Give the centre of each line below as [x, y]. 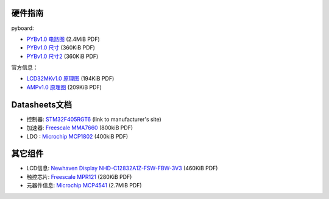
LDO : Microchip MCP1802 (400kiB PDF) [77, 136]
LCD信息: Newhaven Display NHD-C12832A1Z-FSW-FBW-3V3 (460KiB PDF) [122, 168]
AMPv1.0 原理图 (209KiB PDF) [64, 87]
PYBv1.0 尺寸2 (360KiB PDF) [62, 56]
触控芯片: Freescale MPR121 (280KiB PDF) [79, 176]
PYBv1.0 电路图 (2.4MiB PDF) [63, 39]
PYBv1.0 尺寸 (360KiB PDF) [61, 48]
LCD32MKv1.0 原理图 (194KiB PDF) [70, 79]
